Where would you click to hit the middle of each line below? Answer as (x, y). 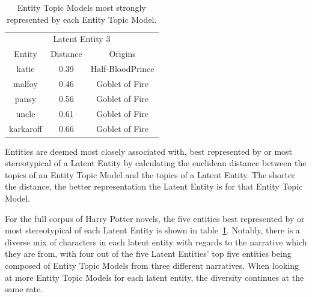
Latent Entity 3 (82, 39)
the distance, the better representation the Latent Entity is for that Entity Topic (154, 186)
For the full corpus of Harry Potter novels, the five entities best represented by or (155, 218)
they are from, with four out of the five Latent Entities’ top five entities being (148, 253)
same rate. (24, 289)
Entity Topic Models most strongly (81, 7)
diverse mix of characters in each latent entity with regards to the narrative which (156, 241)
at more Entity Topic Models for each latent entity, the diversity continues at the (154, 277)
